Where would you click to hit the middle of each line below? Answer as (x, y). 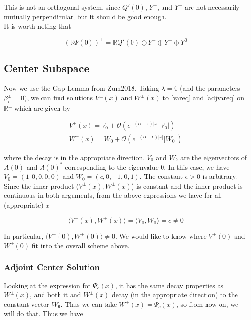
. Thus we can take (89, 304)
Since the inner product (39, 185)
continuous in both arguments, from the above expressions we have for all (113, 195)
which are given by (42, 107)
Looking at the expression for (47, 285)
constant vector (27, 304)
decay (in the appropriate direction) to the (175, 295)
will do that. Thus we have (44, 313)
